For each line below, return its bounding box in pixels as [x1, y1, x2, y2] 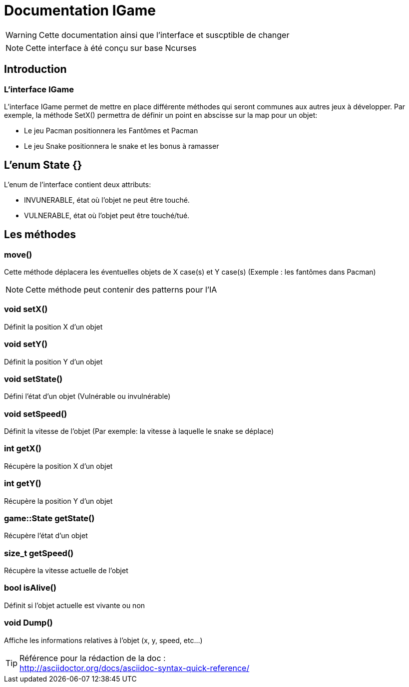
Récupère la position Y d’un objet [4, 496, 113, 505]
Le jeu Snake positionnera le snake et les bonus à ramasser [24, 141, 219, 150]
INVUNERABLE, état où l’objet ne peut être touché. [24, 195, 190, 204]
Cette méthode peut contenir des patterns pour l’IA [25, 285, 217, 295]
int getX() [4, 443, 41, 454]
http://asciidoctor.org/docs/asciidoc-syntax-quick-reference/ [19, 663, 250, 673]
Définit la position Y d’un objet [4, 357, 103, 366]
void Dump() [4, 618, 53, 628]
